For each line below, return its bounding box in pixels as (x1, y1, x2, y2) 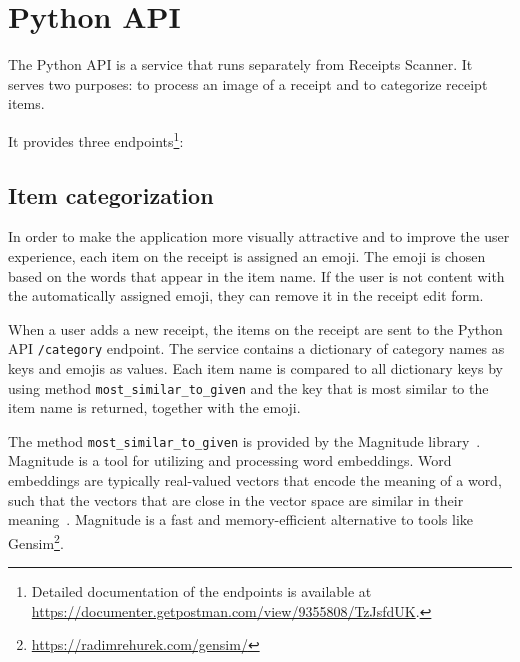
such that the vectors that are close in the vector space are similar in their (8, 489, 464, 510)
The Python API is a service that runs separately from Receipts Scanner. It (8, 54, 473, 75)
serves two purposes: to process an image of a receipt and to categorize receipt (8, 73, 488, 94)
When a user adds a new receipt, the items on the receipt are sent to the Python (8, 318, 503, 339)
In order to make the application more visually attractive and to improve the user (8, 226, 510, 247)
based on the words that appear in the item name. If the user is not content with (8, 265, 505, 286)
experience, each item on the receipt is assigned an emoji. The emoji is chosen (8, 245, 486, 266)
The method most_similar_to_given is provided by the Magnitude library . (8, 430, 481, 451)
